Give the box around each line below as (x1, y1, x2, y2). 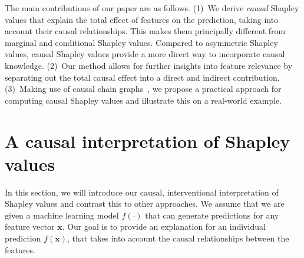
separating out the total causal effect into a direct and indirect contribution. (5, 71, 280, 83)
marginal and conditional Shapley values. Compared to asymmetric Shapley (5, 36, 278, 48)
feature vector (5, 220, 55, 233)
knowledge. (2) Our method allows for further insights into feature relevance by (5, 59, 293, 71)
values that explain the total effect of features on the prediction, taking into (5, 13, 279, 25)
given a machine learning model (5, 209, 119, 221)
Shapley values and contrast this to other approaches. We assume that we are (5, 197, 285, 210)
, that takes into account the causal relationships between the (67, 232, 289, 244)
